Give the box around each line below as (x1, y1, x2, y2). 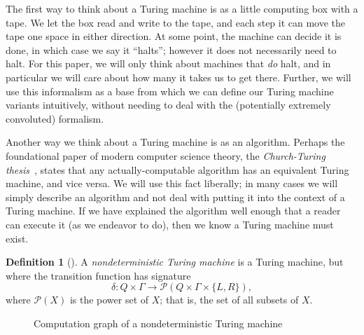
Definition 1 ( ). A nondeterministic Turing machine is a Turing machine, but (6, 254, 344, 269)
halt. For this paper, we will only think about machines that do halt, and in (6, 56, 331, 71)
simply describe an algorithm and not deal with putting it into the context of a (6, 189, 345, 204)
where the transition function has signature (6, 268, 191, 282)
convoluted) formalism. (6, 111, 104, 125)
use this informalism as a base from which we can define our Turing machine (6, 83, 334, 98)
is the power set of (69, 292, 149, 307)
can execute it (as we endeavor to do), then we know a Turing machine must (6, 217, 334, 231)
